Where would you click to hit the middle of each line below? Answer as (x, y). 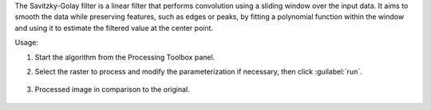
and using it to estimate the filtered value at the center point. (114, 28)
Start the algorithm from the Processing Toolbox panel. (125, 57)
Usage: (27, 43)
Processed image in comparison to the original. (113, 89)
